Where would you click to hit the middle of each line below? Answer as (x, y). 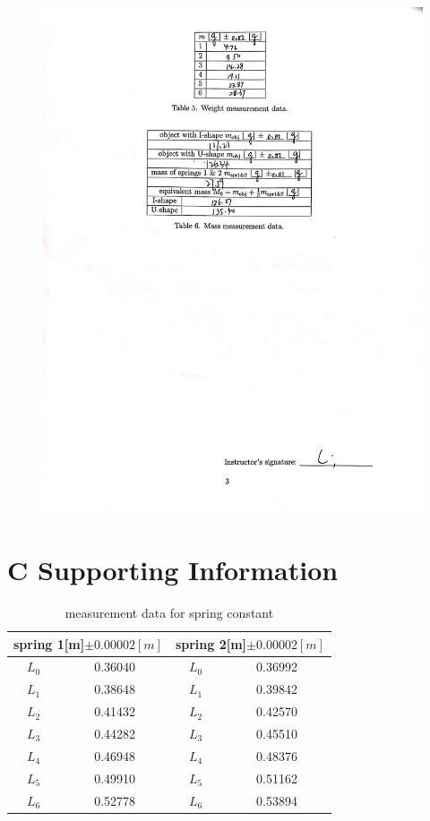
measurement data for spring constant (169, 613)
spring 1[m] (49, 643)
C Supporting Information (173, 570)
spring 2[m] (211, 643)
